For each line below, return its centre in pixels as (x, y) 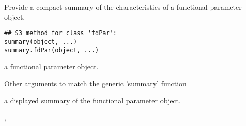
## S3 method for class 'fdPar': (60, 33)
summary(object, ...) (41, 41)
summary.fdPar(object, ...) (52, 50)
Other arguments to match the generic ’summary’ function (95, 83)
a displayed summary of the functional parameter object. (93, 100)
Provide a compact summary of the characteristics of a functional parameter (123, 7)
